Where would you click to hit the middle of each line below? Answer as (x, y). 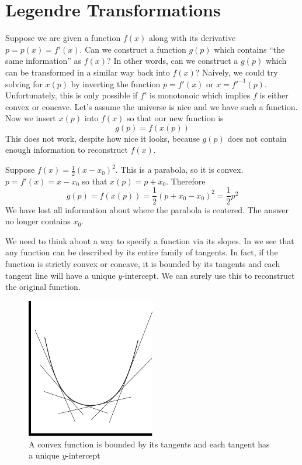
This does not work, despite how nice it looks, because (103, 138)
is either (274, 95)
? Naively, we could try (237, 72)
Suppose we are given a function (63, 38)
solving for (24, 83)
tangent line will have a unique (60, 275)
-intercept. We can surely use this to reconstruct (209, 275)
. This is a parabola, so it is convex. (179, 170)
